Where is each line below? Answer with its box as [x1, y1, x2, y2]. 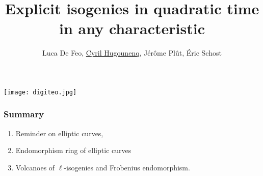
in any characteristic [59, 18, 205, 39]
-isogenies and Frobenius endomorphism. [64, 162, 190, 172]
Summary [4, 108, 44, 120]
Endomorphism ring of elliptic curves [15, 145, 131, 156]
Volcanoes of [15, 162, 55, 172]
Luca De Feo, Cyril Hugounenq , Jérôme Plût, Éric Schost [42, 47, 222, 58]
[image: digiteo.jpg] [4, 88, 77, 96]
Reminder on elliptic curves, [15, 128, 103, 138]
